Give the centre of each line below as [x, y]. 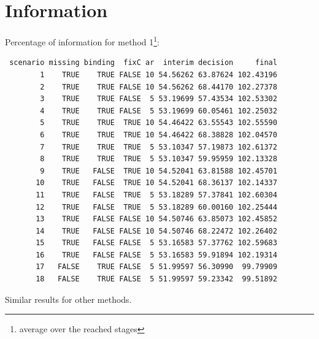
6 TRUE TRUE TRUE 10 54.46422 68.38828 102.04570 [159, 135]
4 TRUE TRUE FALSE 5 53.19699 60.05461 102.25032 [159, 111]
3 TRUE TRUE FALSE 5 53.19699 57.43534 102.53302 [159, 99]
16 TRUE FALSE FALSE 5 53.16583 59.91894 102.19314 [156, 255]
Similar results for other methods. [68, 299]
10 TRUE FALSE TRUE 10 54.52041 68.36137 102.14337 [156, 183]
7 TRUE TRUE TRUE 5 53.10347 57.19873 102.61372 [159, 147]
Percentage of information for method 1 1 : [82, 41]
